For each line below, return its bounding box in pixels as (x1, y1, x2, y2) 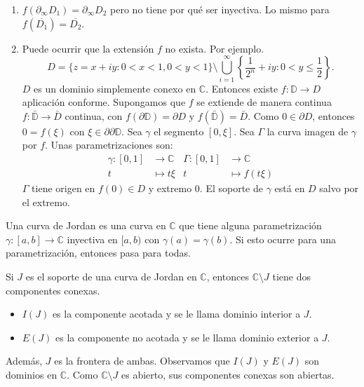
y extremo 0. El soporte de (148, 180, 263, 195)
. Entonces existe (205, 81, 278, 95)
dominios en (6, 367, 58, 381)
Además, (6, 353, 43, 368)
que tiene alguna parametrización (179, 218, 322, 233)
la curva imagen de (267, 123, 349, 138)
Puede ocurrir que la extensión (22, 41, 154, 55)
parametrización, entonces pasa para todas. (6, 245, 191, 260)
